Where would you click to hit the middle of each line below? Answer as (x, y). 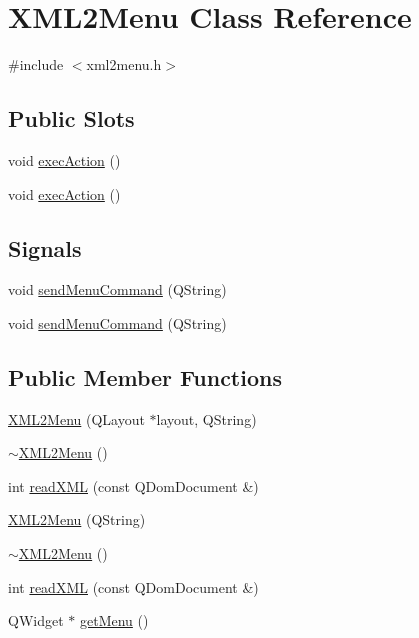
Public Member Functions (145, 376)
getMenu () (114, 620)
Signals (45, 247)
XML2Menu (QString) (77, 519)
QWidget (36, 620)
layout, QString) (206, 418)
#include (36, 64)
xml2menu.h (124, 64)
